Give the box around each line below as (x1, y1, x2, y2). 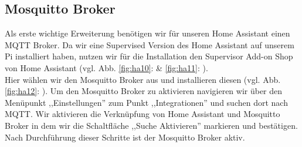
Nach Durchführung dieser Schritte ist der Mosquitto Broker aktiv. (5, 131, 245, 143)
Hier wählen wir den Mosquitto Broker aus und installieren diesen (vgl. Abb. (5, 73, 281, 85)
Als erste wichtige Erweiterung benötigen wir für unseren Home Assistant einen (5, 27, 290, 39)
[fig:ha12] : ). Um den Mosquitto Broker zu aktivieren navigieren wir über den (5, 85, 283, 97)
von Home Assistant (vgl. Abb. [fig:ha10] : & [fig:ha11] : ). (5, 61, 208, 73)
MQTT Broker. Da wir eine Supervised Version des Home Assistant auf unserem (5, 38, 294, 51)
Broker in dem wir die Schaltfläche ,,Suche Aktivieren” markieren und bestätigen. (5, 119, 298, 131)
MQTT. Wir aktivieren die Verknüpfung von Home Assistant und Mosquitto (5, 108, 280, 120)
